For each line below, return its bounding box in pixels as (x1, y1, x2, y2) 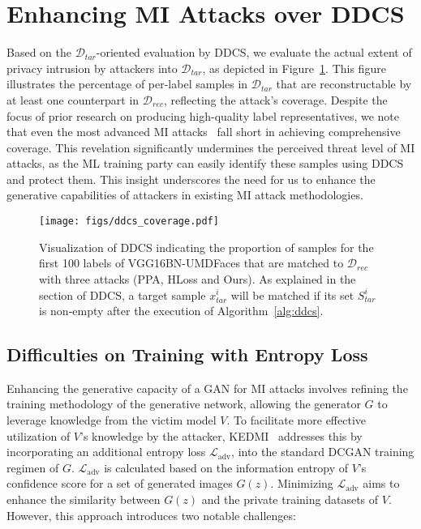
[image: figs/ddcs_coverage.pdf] (39, 215, 219, 228)
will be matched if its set (230, 286, 354, 303)
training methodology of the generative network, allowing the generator (6, 395, 361, 412)
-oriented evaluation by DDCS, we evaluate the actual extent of (96, 44, 412, 61)
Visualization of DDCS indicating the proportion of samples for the (39, 238, 374, 255)
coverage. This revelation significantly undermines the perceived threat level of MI (6, 139, 415, 156)
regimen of (6, 459, 59, 476)
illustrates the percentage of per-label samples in (6, 75, 248, 92)
